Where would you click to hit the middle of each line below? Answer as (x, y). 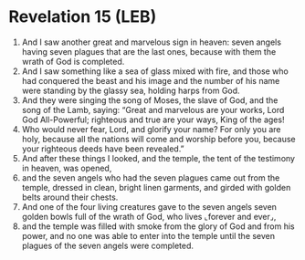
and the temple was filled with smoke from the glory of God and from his (158, 226)
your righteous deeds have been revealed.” (103, 149)
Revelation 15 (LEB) (83, 17)
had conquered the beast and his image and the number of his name (151, 80)
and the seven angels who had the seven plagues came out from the (151, 177)
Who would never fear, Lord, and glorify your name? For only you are (151, 129)
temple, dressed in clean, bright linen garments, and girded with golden (156, 187)
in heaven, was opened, (67, 168)
